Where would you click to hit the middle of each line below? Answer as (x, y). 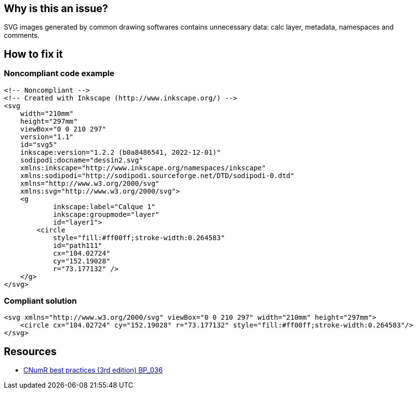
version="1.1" (47, 137)
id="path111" (78, 245)
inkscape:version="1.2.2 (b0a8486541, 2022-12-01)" (120, 152)
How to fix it (33, 54)
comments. (22, 35)
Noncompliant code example (59, 74)
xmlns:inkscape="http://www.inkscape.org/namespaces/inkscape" (143, 168)
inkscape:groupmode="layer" (106, 214)
